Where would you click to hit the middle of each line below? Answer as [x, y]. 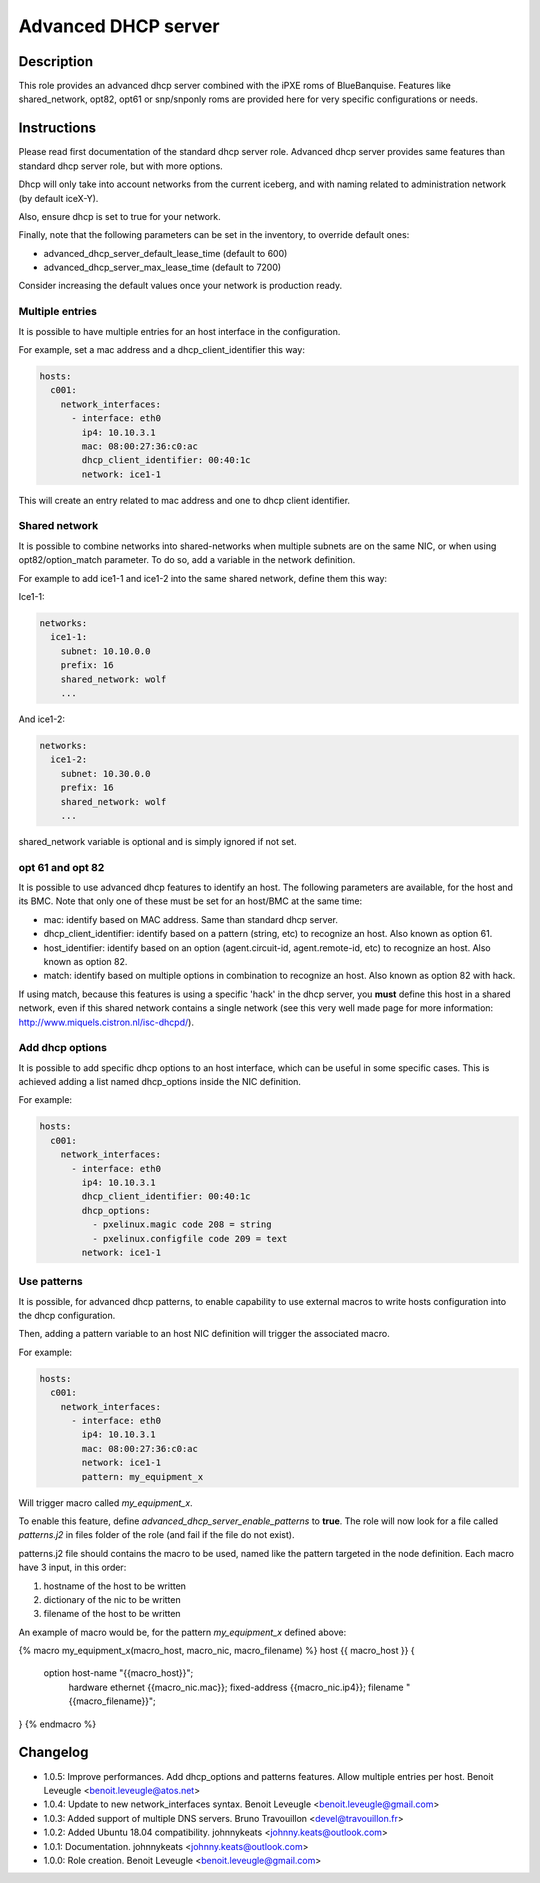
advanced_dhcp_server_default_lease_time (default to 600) [165, 253]
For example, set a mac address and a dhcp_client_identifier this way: [161, 350]
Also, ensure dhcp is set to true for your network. [120, 216]
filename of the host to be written [112, 1614]
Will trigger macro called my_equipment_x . [106, 1502]
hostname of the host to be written [115, 1586]
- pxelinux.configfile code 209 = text [189, 1238]
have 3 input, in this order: [72, 1567]
